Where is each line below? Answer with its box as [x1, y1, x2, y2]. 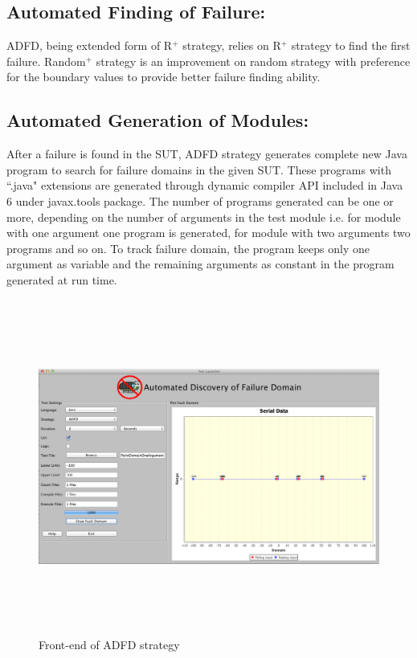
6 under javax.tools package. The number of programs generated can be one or [6, 192, 394, 209]
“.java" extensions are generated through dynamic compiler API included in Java [6, 177, 403, 194]
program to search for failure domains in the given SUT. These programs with [6, 161, 391, 178]
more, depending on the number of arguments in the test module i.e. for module [6, 208, 401, 225]
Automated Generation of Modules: [6, 108, 309, 133]
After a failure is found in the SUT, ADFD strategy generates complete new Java [6, 145, 407, 162]
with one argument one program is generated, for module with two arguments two [6, 224, 411, 241]
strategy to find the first [291, 37, 411, 54]
